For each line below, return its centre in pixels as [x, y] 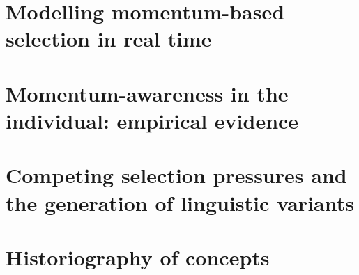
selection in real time [109, 39]
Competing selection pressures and [176, 175]
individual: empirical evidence [152, 120]
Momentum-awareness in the [147, 93]
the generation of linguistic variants [180, 202]
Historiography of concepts [138, 257]
